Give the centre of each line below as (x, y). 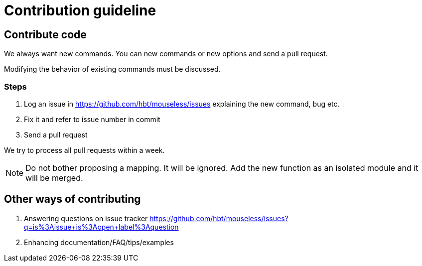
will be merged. (54, 178)
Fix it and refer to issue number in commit (92, 119)
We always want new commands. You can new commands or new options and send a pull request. (166, 54)
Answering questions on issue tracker (86, 218)
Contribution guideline (80, 10)
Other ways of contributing (72, 199)
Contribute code (45, 34)
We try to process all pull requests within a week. (84, 150)
